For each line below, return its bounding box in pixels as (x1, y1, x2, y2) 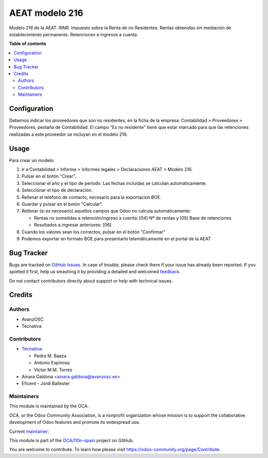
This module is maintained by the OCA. (9, 403, 89, 409)
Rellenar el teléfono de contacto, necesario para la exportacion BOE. (21, 194, 161, 200)
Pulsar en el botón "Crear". (21, 173, 76, 179)
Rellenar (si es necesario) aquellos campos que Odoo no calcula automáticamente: (21, 208, 191, 214)
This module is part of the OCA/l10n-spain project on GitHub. (9, 437, 134, 443)
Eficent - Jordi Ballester (21, 381, 70, 387)
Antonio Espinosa (34, 360, 70, 366)
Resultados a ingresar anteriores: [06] (34, 222, 112, 228)
